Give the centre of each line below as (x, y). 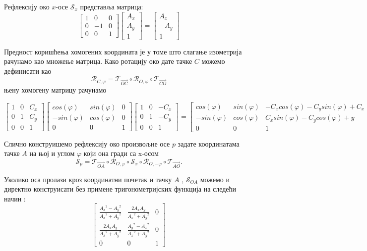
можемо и (215, 179)
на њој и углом (52, 153)
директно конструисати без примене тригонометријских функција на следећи (120, 189)
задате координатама (209, 143)
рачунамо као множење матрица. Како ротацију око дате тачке (98, 61)
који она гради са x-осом (121, 153)
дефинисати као (28, 71)
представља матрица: (112, 6)
